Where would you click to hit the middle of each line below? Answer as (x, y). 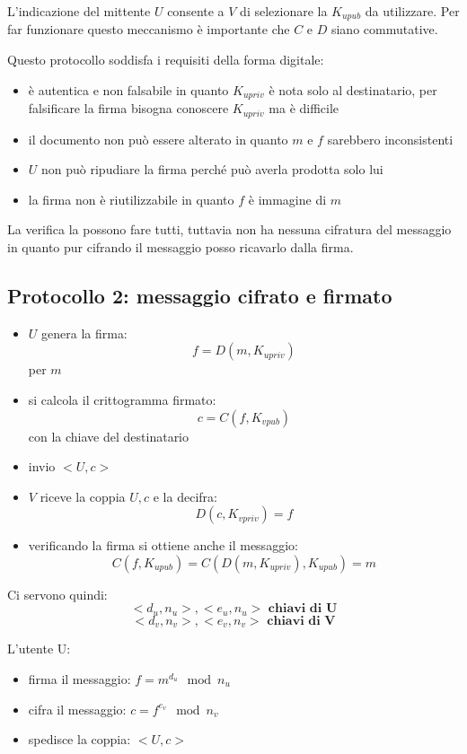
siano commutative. (384, 29)
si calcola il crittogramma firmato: (122, 399)
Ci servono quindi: (57, 594)
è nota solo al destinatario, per (353, 89)
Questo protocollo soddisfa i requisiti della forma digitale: (166, 60)
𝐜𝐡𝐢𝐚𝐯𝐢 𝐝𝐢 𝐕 (301, 621)
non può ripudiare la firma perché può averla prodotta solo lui (212, 169)
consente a (196, 11)
